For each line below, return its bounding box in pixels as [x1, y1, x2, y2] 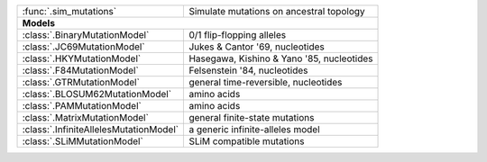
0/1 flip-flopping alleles [188, 29, 287, 40]
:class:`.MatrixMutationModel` [22, 112, 149, 123]
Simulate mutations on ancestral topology [188, 5, 365, 17]
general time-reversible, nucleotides [188, 76, 343, 88]
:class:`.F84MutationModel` [22, 64, 139, 76]
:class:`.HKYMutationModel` [22, 52, 142, 65]
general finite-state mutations [188, 112, 315, 123]
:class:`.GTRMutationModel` [22, 76, 140, 88]
